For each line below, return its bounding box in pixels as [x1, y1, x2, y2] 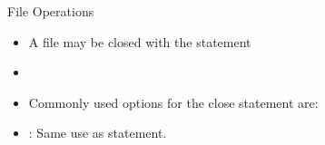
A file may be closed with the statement [28, 32, 251, 51]
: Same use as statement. [28, 123, 167, 142]
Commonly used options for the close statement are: [28, 92, 319, 111]
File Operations [7, 2, 94, 20]
